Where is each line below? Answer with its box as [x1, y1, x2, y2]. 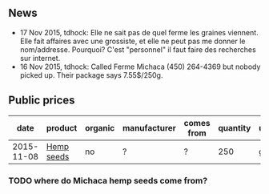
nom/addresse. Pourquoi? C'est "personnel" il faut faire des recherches [19, 44, 256, 55]
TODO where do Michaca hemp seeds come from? [8, 175, 208, 186]
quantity [218, 122, 251, 133]
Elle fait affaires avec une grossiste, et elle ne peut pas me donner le [19, 36, 246, 46]
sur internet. [19, 53, 61, 63]
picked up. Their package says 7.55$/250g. [19, 70, 163, 79]
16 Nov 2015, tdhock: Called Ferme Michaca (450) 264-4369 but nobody [19, 62, 261, 71]
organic [85, 122, 115, 133]
